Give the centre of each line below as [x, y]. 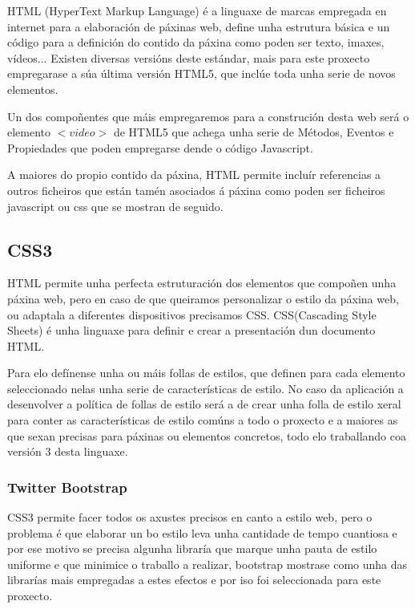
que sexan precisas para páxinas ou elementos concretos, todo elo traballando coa [207, 435]
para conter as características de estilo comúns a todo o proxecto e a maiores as [203, 420]
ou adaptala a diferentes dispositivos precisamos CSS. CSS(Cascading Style [192, 314]
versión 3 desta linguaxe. [68, 451]
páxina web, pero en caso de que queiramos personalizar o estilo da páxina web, [203, 298]
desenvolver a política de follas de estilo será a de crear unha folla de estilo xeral [204, 404]
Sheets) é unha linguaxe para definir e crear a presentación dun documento [191, 330]
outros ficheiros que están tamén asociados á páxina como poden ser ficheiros [196, 190]
